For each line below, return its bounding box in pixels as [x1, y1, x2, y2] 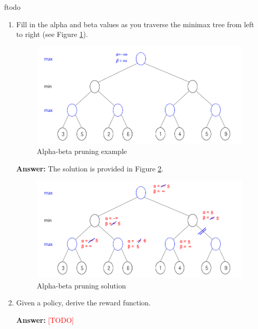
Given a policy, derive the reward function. [16, 297, 151, 308]
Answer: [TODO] [16, 315, 74, 325]
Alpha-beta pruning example [36, 146, 127, 157]
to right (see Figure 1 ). [16, 29, 88, 40]
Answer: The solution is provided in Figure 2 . [16, 163, 164, 173]
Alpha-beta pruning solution [36, 280, 126, 291]
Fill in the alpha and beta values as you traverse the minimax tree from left [16, 18, 254, 29]
